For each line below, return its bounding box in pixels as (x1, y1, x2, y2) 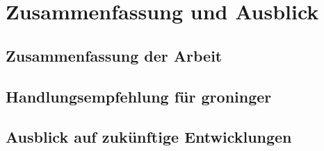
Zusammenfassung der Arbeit (6, 44, 222, 66)
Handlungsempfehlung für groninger (6, 85, 272, 107)
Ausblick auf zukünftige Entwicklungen (6, 126, 292, 148)
